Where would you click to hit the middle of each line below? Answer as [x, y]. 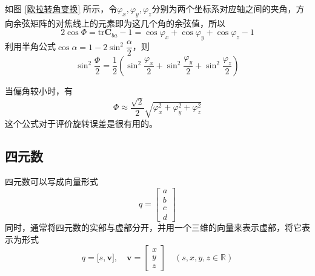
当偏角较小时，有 [39, 91]
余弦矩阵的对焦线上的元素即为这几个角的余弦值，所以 [119, 23]
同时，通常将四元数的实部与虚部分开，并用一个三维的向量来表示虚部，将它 [153, 227]
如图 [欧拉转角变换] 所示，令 [61, 8]
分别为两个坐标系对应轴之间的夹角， [224, 8]
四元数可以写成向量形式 [51, 181]
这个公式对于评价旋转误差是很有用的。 [81, 124]
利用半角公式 [30, 46]
